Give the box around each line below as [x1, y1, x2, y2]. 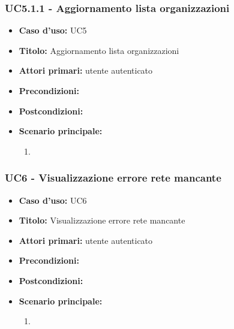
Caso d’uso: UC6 [19, 194, 87, 206]
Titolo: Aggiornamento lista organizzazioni [19, 44, 179, 56]
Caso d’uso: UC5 [19, 24, 87, 37]
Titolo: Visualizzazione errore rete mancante [19, 214, 185, 227]
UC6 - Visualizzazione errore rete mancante [5, 170, 221, 185]
